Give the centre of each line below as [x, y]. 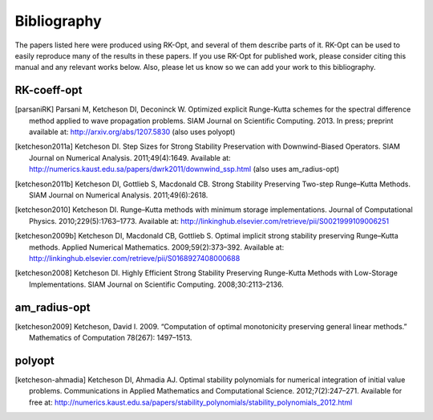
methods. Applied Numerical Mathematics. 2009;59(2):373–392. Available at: [157, 247]
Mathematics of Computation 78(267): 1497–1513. [111, 338]
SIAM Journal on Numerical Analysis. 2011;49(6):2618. [119, 195]
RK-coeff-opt [49, 90]
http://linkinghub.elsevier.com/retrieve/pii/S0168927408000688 [135, 258]
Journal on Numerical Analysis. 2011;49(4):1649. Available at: [130, 157]
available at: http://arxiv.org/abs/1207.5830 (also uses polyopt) [132, 132]
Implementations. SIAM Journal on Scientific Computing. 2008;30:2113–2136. [156, 284]
